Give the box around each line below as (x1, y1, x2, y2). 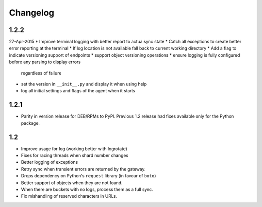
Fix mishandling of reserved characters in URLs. (21, 193, 117, 199)
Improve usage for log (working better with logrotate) (21, 146, 128, 152)
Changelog (9, 7, 54, 18)
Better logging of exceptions (21, 159, 78, 165)
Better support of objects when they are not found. (21, 180, 123, 186)
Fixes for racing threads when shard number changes (21, 153, 129, 158)
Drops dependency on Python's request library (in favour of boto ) (21, 173, 156, 179)
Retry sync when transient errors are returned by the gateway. (21, 166, 146, 172)
